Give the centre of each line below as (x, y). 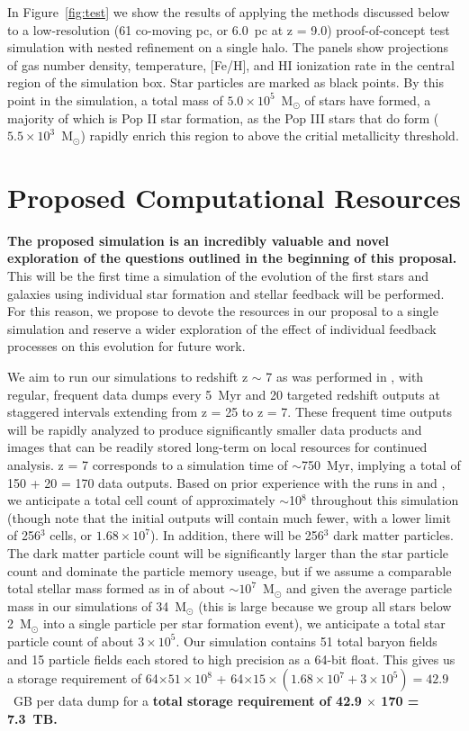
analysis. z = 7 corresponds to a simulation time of (148, 465)
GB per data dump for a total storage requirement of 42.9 (187, 701)
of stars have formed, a (368, 99)
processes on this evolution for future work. (126, 346)
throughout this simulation (385, 500)
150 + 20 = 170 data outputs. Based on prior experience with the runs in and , (226, 482)
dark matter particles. (393, 535)
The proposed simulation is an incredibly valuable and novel (198, 240)
